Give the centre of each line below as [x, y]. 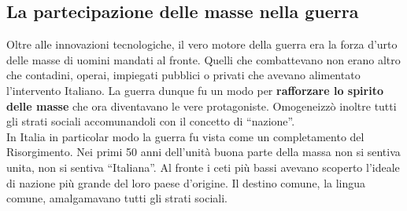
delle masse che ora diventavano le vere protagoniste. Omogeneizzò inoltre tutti [202, 105]
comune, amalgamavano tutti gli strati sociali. [117, 198]
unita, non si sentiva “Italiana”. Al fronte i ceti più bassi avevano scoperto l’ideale [203, 167]
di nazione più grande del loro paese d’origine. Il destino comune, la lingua [186, 182]
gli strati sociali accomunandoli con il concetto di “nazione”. [151, 121]
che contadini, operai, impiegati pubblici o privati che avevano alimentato [183, 75]
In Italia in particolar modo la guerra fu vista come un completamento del [185, 136]
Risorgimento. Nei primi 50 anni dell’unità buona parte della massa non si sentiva [203, 152]
